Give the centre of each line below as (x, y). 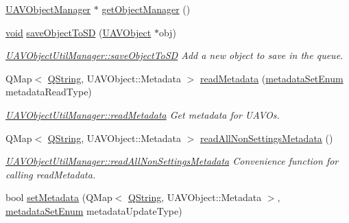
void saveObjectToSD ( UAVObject (79, 32)
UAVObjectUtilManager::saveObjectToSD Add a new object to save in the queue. (174, 55)
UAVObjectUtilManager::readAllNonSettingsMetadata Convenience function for (172, 161)
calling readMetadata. (51, 174)
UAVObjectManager (48, 9)
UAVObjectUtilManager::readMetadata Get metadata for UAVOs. (143, 114)
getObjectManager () (146, 9)
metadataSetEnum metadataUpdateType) (94, 210)
